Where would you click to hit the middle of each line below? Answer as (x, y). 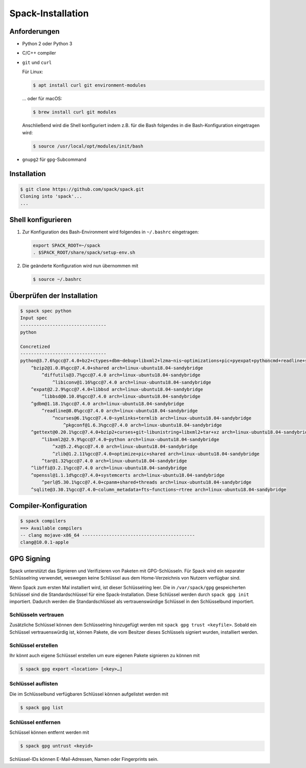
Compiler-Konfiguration (48, 506)
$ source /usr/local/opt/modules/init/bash (88, 146)
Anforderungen (34, 31)
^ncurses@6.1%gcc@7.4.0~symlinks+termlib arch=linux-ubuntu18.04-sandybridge (152, 418)
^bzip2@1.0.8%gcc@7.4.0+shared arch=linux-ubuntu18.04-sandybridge (117, 368)
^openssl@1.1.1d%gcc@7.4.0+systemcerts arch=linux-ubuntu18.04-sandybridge (128, 475)
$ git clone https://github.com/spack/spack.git (82, 189)
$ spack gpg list (42, 707)
